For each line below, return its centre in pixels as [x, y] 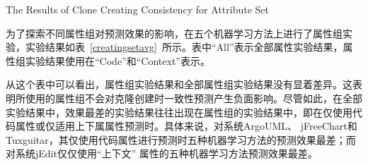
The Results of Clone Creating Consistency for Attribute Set [137, 9]
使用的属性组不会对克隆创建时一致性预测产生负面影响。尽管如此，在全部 [194, 98]
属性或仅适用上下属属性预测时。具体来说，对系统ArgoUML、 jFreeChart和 [186, 126]
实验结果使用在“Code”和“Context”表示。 [117, 60]
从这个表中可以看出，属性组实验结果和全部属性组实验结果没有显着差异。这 [179, 84]
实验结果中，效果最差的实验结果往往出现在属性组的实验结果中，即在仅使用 [179, 112]
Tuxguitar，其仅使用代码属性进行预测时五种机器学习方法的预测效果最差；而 [181, 139]
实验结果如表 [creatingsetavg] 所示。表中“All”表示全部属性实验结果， [184, 47]
